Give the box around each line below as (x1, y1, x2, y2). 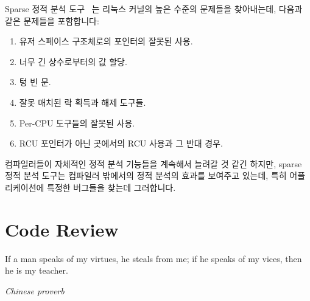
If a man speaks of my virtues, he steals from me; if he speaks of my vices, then (5, 252, 302, 265)
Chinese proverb (5, 284, 65, 297)
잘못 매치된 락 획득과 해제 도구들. (19, 95, 146, 108)
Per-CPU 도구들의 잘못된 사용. (19, 116, 135, 129)
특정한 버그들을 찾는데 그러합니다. (47, 181, 176, 193)
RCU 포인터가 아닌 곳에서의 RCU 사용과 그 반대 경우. (19, 137, 223, 150)
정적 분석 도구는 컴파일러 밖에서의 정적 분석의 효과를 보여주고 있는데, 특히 (5, 169, 287, 182)
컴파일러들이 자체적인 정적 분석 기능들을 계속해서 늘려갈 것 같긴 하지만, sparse (5, 157, 302, 170)
